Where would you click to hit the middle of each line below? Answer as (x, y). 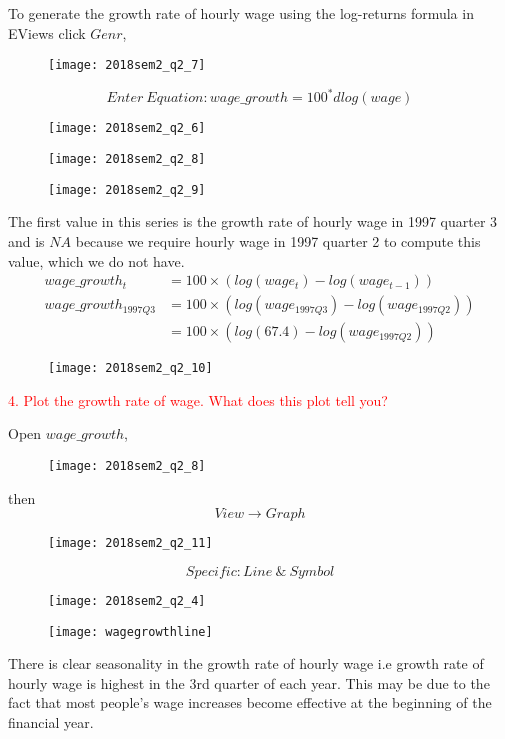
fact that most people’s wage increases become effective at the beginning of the (250, 702)
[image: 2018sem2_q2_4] (127, 600)
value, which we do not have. (96, 260)
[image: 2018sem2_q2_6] (127, 128)
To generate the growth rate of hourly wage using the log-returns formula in (241, 13)
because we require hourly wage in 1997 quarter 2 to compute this (278, 240)
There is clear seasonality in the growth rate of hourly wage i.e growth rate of (246, 663)
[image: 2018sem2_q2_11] (130, 543)
